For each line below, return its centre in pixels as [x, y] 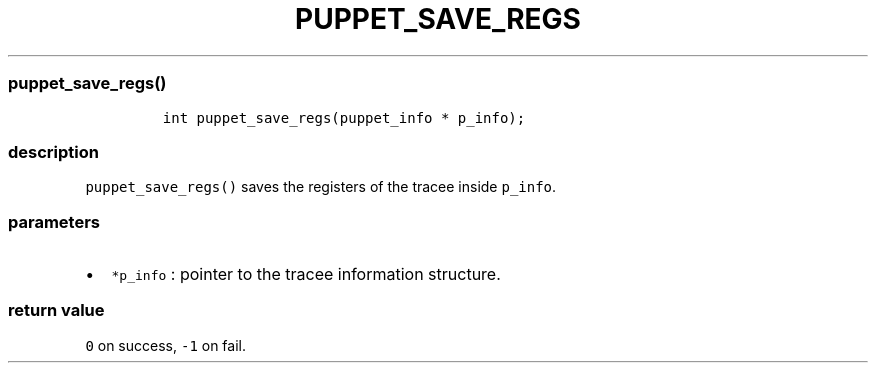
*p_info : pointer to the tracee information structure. [306, 274]
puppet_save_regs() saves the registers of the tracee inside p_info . [321, 187]
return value [56, 310]
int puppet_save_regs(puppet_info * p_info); [344, 117]
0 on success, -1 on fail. [165, 345]
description [53, 151]
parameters [54, 221]
